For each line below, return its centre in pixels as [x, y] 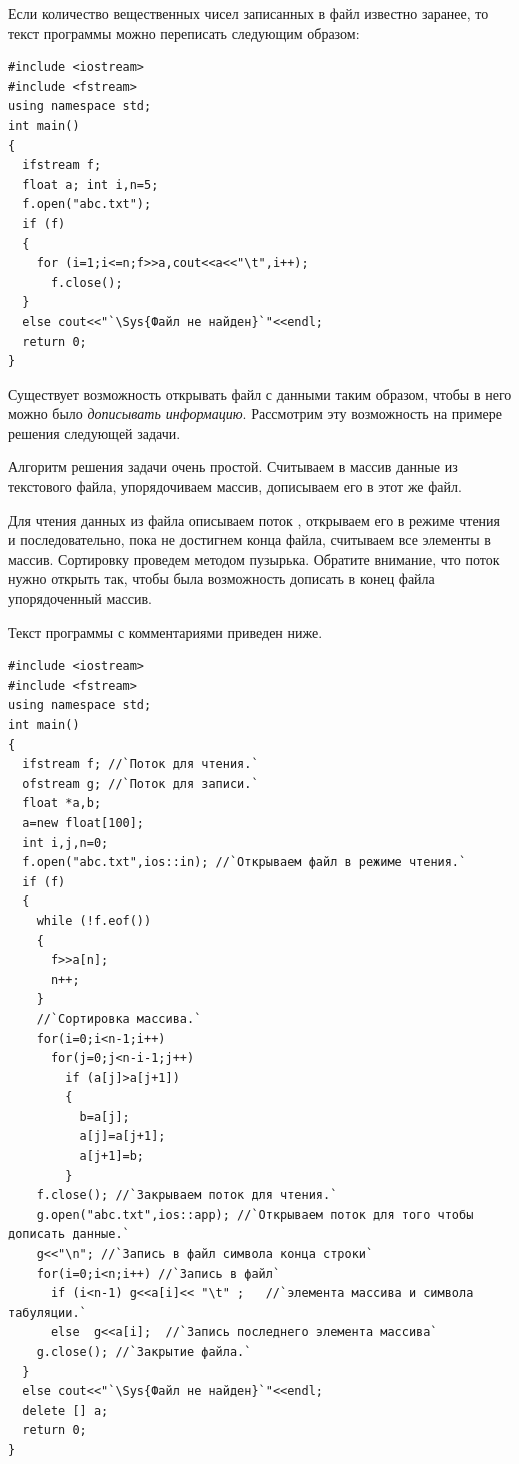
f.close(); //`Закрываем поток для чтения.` [187, 1195]
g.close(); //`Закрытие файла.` [144, 1352]
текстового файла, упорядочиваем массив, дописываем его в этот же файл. [235, 486]
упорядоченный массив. [80, 598]
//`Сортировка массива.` [119, 1018]
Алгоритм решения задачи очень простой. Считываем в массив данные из [233, 466]
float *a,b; [62, 803]
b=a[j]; [104, 1116]
